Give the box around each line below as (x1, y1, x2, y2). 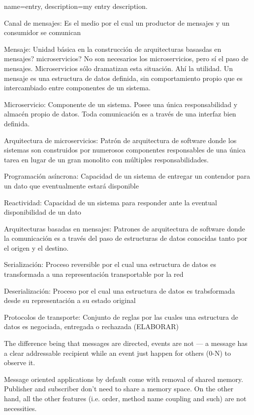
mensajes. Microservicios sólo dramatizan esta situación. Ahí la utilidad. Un (4, 63, 233, 73)
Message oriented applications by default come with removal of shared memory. (4, 374, 243, 384)
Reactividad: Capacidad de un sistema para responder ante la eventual (4, 197, 217, 207)
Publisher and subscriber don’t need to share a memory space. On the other (4, 383, 233, 394)
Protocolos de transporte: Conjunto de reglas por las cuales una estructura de (4, 311, 238, 322)
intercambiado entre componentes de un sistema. (4, 82, 151, 93)
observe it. (4, 357, 35, 368)
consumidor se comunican (4, 27, 81, 38)
